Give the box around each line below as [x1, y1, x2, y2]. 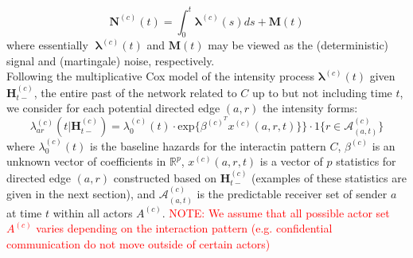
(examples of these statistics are [251, 169, 407, 186]
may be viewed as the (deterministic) [208, 37, 389, 53]
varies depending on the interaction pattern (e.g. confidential [36, 220, 333, 236]
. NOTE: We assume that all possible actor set [162, 204, 390, 221]
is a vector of [259, 153, 323, 170]
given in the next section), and [6, 186, 156, 202]
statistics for [336, 153, 396, 170]
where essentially [6, 37, 88, 53]
